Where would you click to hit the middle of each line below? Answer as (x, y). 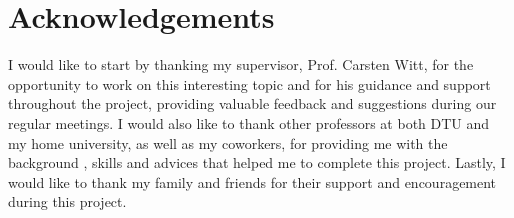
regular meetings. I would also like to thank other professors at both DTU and (249, 122)
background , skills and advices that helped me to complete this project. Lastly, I (257, 162)
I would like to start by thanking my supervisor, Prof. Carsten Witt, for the (241, 64)
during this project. (67, 201)
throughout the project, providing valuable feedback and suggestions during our (252, 103)
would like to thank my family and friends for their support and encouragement (252, 181)
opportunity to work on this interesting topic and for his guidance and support (249, 83)
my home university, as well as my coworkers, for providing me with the (228, 142)
